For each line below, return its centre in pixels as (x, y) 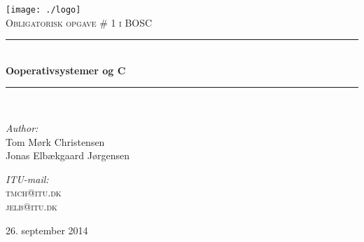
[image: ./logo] (43, 10)
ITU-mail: (27, 179)
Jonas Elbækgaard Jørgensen (68, 155)
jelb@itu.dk (31, 206)
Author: (22, 128)
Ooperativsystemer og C (66, 70)
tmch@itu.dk (34, 193)
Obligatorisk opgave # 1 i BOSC (79, 22)
